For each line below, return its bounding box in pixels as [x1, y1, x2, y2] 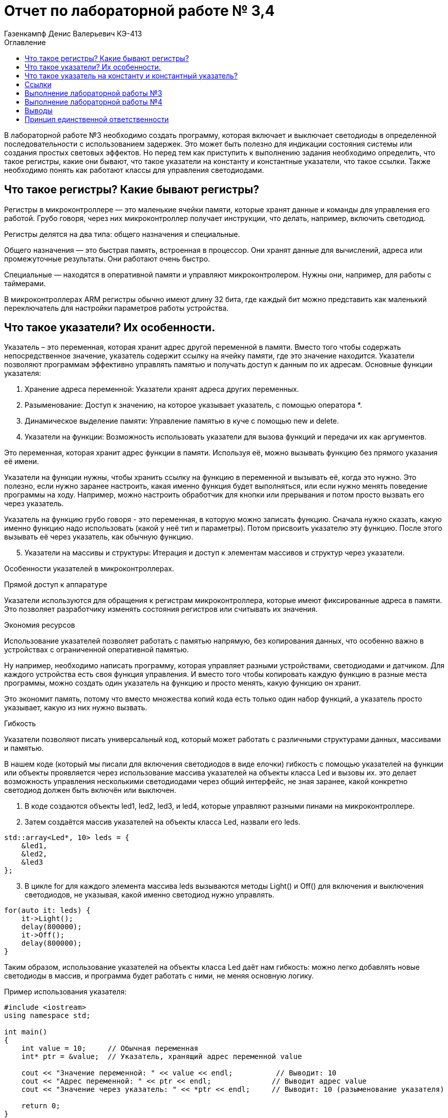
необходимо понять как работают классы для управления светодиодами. [4, 165, 264, 174]
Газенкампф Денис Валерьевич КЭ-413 [4, 29, 142, 38]
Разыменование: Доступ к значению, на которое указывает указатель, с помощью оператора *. [25, 401, 362, 410]
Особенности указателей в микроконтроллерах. [4, 564, 174, 573]
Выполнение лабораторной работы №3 [25, 88, 162, 97]
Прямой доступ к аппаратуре [4, 580, 108, 589]
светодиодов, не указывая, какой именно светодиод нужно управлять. [25, 890, 274, 900]
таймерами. [4, 278, 46, 288]
